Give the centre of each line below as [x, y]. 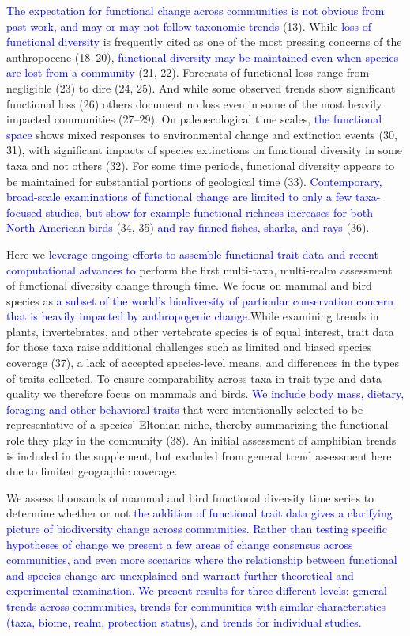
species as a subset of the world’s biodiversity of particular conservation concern [200, 300]
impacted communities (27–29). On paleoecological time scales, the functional [194, 119]
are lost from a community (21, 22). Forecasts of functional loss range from [188, 72]
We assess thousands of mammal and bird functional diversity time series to [190, 497]
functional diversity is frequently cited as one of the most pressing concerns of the [204, 42]
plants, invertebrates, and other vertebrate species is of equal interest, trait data [200, 331]
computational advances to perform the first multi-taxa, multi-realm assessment [199, 269]
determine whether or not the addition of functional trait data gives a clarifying [199, 513]
